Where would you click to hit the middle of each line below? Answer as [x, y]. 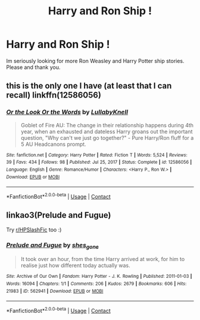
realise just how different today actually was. [76, 265]
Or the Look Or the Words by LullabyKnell [67, 112]
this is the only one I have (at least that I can [89, 86]
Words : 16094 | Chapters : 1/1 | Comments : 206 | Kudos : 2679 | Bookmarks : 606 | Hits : [96, 284]
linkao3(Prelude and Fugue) [59, 215]
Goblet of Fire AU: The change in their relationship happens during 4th [107, 125]
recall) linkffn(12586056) [54, 95]
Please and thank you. [33, 67]
